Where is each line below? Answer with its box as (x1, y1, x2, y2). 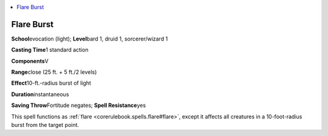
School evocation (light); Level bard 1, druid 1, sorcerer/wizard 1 (11, 35, 168, 42)
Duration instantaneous (11, 91, 69, 98)
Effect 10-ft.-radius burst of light (11, 79, 91, 87)
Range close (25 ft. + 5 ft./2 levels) (11, 68, 97, 76)
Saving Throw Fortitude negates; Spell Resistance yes (11, 102, 146, 109)
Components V (11, 57, 49, 65)
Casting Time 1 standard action (11, 46, 89, 54)
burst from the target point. (11, 121, 79, 129)
